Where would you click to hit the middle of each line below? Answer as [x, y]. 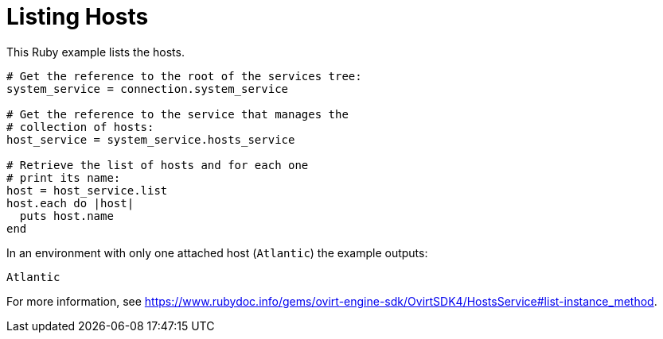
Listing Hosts [78, 17]
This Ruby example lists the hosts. [96, 52]
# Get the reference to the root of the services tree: [184, 76]
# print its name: [64, 177]
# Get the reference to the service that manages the [177, 114]
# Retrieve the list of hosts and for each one [158, 165]
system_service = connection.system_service [148, 89]
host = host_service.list [87, 190]
